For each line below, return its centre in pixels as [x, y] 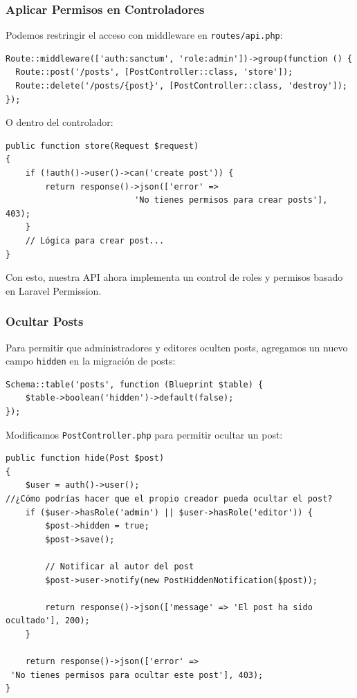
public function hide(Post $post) [85, 458]
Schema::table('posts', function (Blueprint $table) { [135, 384]
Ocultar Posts [45, 321]
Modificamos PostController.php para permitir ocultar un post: [144, 434]
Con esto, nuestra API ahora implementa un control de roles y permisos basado [174, 277]
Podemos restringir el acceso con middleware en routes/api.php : [144, 35]
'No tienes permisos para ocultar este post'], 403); [137, 675]
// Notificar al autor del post [120, 567]
